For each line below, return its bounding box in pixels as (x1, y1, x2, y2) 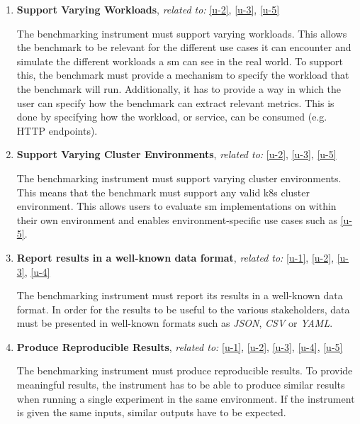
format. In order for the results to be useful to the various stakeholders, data (16, 301, 350, 316)
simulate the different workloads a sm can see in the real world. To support (16, 53, 344, 68)
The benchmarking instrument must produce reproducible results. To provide (16, 363, 353, 378)
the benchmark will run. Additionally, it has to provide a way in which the (16, 81, 341, 96)
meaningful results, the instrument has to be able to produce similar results (16, 377, 345, 392)
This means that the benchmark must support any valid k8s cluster (16, 184, 310, 199)
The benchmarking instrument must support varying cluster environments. (16, 170, 342, 185)
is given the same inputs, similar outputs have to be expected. (16, 405, 286, 420)
